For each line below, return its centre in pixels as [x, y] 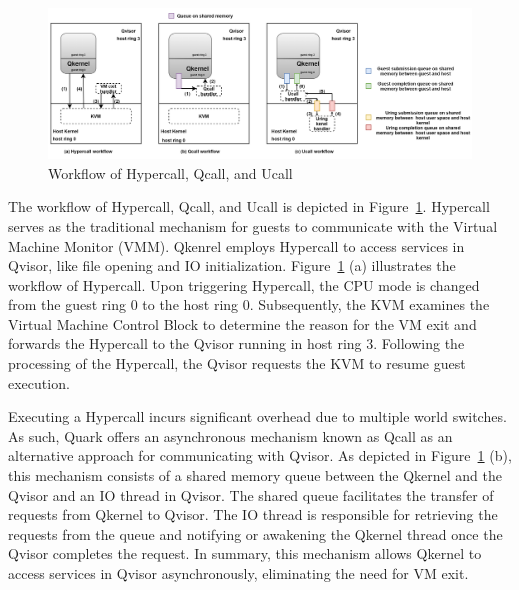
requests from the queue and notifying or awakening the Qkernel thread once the [255, 533]
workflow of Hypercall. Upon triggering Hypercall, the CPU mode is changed [244, 284]
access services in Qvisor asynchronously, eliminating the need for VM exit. [238, 573]
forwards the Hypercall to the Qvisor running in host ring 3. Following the [236, 343]
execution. [39, 382]
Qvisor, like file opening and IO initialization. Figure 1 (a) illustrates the [232, 265]
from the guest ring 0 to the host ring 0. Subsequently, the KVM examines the [249, 304]
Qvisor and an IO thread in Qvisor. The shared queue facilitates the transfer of [251, 494]
